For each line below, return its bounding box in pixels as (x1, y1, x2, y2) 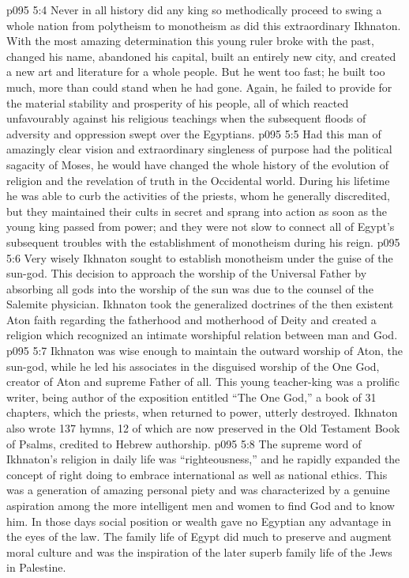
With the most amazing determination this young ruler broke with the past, (6, 32, 374, 49)
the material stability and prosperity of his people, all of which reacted (6, 94, 349, 111)
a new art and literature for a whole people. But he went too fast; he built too (6, 63, 385, 80)
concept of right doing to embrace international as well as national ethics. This (6, 466, 388, 482)
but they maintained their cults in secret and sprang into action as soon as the (6, 202, 388, 219)
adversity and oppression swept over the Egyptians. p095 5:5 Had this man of (6, 125, 381, 142)
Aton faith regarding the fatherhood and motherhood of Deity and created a (6, 311, 377, 327)
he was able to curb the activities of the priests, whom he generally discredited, (6, 187, 390, 204)
